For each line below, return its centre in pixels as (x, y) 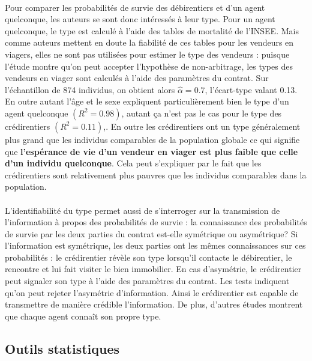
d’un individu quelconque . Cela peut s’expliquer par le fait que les (133, 163)
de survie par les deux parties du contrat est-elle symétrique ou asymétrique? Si (151, 233)
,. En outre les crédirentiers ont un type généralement (202, 126)
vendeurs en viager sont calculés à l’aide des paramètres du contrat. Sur (137, 78)
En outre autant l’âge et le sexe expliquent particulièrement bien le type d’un (147, 101)
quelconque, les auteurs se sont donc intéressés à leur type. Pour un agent (140, 19)
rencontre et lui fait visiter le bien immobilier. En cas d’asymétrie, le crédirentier (153, 269)
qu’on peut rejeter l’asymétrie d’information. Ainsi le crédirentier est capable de (152, 292)
